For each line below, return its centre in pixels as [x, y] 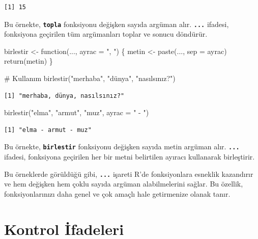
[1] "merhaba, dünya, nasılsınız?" [64, 96]
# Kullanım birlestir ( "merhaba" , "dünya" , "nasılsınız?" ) [90, 78]
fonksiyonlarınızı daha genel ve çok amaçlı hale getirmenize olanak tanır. [117, 193]
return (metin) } [28, 61]
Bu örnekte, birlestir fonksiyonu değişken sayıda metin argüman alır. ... [122, 147]
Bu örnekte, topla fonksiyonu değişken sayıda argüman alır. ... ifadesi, [117, 24]
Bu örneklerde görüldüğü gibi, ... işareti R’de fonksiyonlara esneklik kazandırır [129, 174]
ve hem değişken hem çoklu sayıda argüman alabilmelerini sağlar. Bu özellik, [124, 184]
